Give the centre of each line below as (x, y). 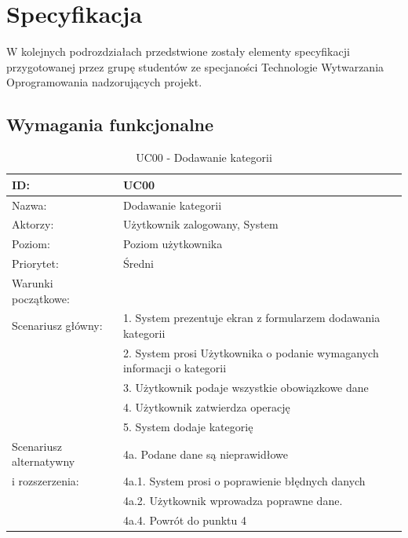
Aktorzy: (33, 224)
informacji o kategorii (175, 368)
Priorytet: (35, 264)
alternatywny (44, 461)
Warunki (33, 282)
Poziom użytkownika (173, 244)
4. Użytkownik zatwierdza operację (206, 407)
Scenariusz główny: (57, 326)
